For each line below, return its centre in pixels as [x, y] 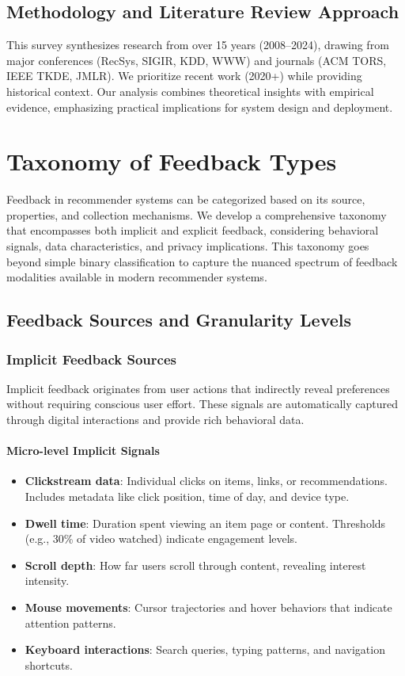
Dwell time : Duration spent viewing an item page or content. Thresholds [205, 523]
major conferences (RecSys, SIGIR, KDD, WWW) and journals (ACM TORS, [197, 60]
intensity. [47, 581]
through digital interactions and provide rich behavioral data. [155, 420]
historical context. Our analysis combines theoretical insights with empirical [190, 91]
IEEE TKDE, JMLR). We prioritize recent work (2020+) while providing [184, 76]
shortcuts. [49, 665]
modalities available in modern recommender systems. [137, 277]
